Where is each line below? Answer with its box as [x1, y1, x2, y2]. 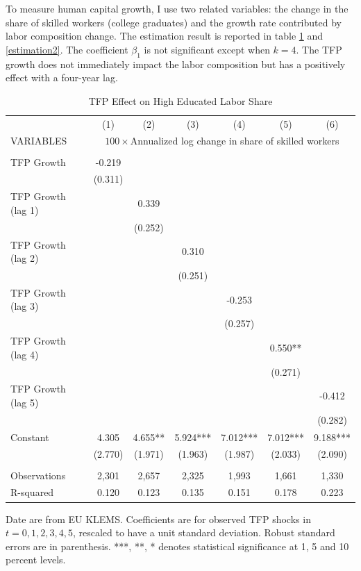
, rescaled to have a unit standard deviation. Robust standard [72, 525, 335, 540]
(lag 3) [10, 299, 39, 313]
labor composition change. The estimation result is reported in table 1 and [6, 28, 324, 43]
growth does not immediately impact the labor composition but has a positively [6, 56, 346, 71]
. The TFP [296, 42, 342, 56]
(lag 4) [10, 347, 39, 361]
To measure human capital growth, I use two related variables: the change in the [6, 1, 349, 15]
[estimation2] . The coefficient [6, 42, 128, 56]
